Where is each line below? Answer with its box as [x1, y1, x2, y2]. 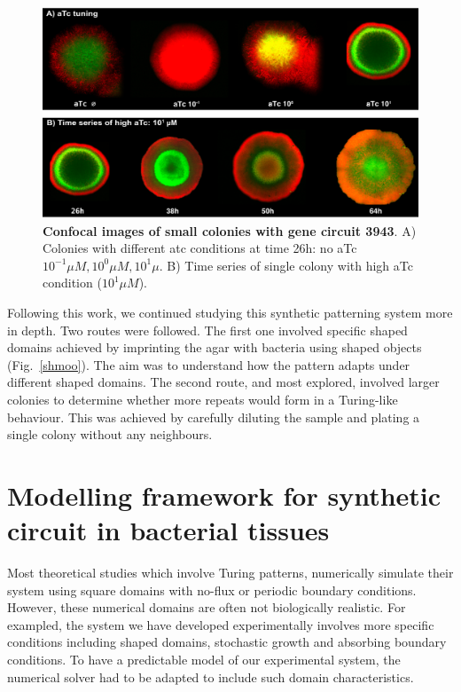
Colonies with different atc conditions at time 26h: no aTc [43, 239, 357, 257]
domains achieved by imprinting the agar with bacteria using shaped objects [7, 338, 422, 357]
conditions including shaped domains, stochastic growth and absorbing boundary [7, 633, 447, 651]
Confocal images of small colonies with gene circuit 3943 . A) [43, 221, 417, 240]
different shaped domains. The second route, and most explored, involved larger [7, 373, 440, 391]
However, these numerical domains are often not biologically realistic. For [7, 598, 406, 617]
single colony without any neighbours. [7, 425, 213, 444]
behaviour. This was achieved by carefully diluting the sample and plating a [7, 407, 420, 426]
